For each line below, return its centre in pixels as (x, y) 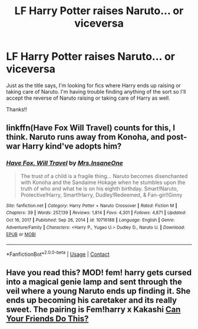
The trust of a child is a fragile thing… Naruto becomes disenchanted (104, 176)
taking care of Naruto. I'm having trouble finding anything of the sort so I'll (96, 91)
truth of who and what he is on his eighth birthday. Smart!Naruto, (99, 188)
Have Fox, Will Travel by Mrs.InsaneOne (65, 163)
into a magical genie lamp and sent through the (94, 282)
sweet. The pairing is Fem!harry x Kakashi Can (93, 309)
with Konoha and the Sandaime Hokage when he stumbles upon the (103, 182)
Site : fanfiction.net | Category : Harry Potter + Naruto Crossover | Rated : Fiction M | (92, 205)
